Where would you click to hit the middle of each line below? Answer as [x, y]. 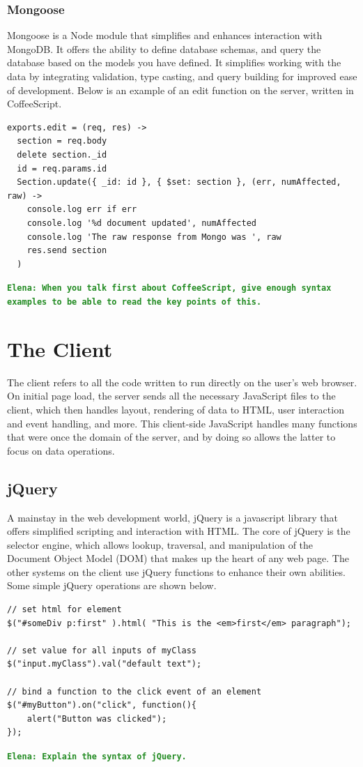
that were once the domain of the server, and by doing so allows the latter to [171, 437]
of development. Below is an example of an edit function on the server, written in [180, 90]
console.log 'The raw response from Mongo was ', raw [154, 237]
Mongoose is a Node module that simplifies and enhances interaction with [165, 35]
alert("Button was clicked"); [97, 719]
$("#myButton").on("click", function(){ [102, 705]
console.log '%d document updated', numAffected [141, 223]
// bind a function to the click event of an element [134, 691]
